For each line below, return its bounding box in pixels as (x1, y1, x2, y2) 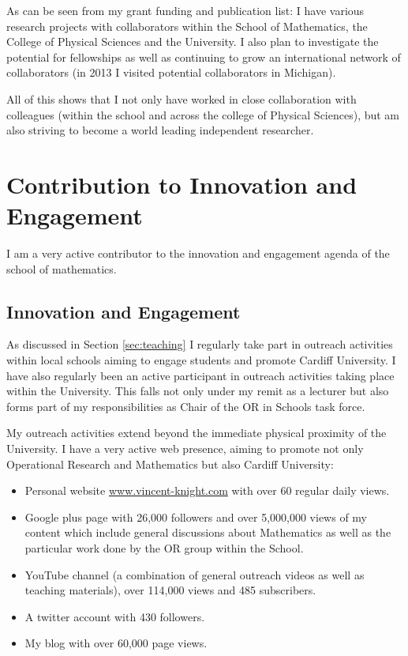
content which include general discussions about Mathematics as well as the (24, 524, 391, 541)
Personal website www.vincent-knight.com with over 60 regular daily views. (24, 482, 390, 499)
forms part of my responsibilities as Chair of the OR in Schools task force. (6, 398, 365, 414)
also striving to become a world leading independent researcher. (6, 122, 314, 138)
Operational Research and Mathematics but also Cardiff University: (6, 455, 334, 472)
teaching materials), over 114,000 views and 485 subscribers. (24, 582, 316, 598)
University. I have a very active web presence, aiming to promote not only (6, 440, 364, 457)
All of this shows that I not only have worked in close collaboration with (6, 90, 357, 107)
